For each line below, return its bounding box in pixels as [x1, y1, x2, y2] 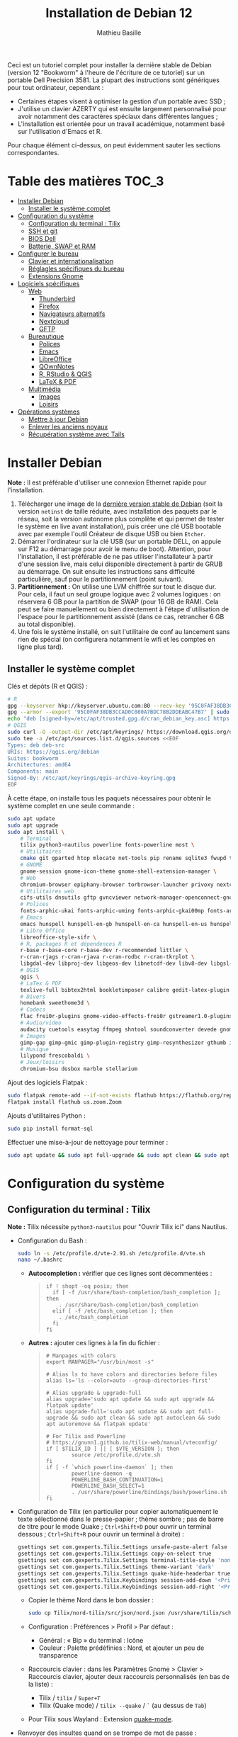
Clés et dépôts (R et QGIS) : [7, 681, 88, 690]
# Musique [20, 1046, 50, 1053]
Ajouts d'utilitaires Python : [7, 1111, 86, 1120]
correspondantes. [7, 148, 59, 157]
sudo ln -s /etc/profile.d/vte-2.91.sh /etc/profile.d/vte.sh [17, 1250, 205, 1257]
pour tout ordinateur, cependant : [7, 83, 104, 91]
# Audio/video [20, 1019, 62, 1026]
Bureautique [28, 332, 64, 341]
